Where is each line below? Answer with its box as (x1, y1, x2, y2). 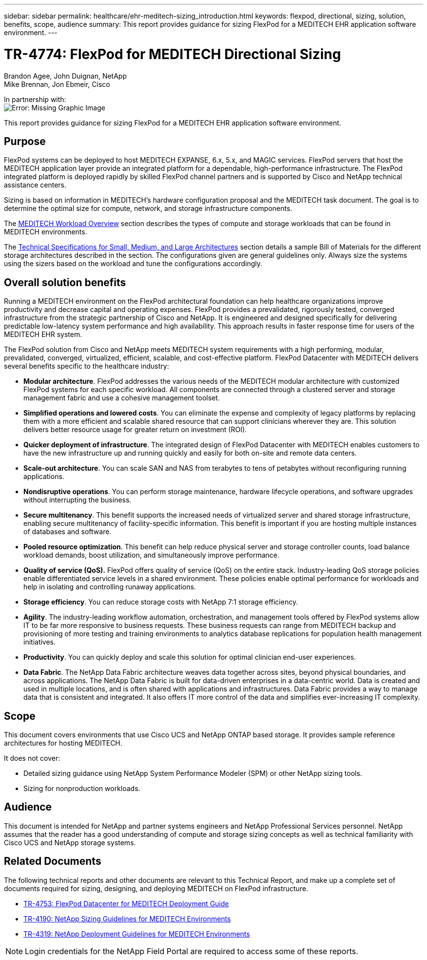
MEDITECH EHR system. (4, 330, 82, 339)
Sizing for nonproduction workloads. (23, 784, 140, 793)
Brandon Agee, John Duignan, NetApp (4, 71, 127, 80)
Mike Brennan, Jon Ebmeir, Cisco (4, 80, 110, 88)
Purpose (4, 135, 46, 147)
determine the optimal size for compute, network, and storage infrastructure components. (4, 204, 292, 213)
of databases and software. (23, 527, 112, 536)
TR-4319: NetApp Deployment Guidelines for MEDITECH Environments (23, 929, 250, 938)
